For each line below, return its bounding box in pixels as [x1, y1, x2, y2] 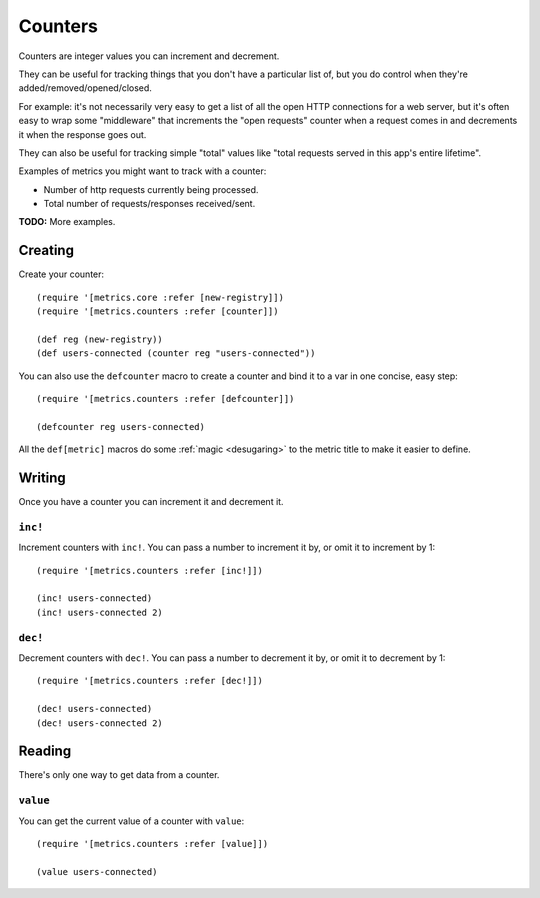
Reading [18, 743, 72, 760]
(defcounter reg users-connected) [36, 421, 205, 432]
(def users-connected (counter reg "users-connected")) [36, 348, 316, 359]
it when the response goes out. [18, 128, 147, 140]
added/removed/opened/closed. [18, 82, 152, 94]
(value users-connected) [36, 866, 158, 877]
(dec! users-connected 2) [36, 717, 164, 729]
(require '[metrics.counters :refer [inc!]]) [36, 565, 264, 576]
